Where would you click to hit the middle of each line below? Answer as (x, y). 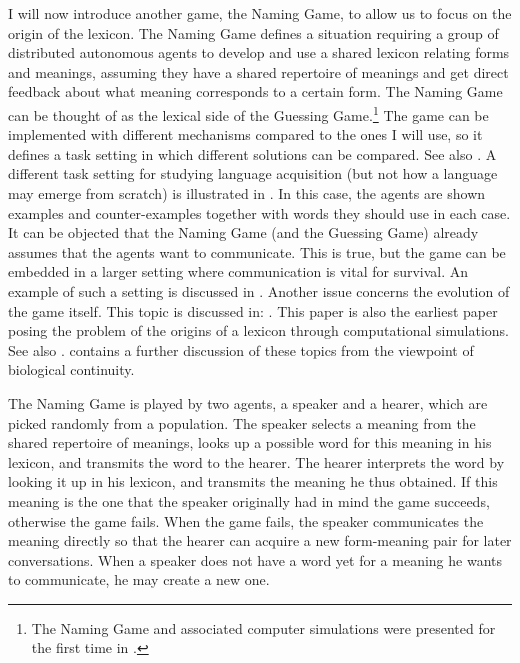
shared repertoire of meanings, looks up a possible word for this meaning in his (250, 442)
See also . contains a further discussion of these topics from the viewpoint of (241, 349)
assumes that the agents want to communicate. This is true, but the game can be (257, 251)
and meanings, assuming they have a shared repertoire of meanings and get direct (258, 71)
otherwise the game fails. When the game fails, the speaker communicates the (246, 520)
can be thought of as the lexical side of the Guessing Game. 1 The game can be (248, 113)
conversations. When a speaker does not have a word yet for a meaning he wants (255, 559)
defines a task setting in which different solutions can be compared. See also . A (252, 153)
